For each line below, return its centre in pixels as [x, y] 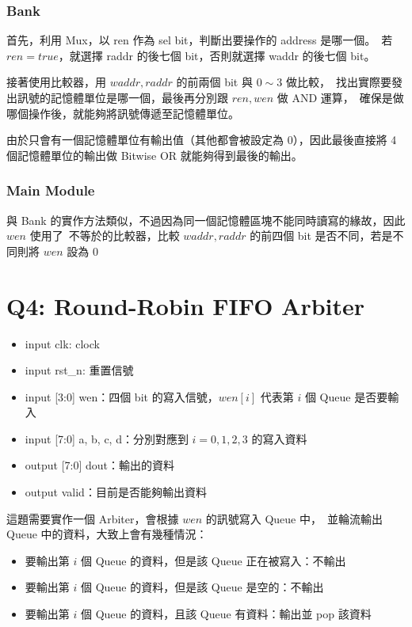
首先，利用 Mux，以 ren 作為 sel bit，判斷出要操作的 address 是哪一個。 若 [200, 40]
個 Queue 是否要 [346, 396]
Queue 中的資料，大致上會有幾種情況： [107, 534]
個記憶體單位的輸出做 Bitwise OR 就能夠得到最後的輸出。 [154, 155]
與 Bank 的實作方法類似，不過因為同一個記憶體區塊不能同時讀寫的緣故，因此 [206, 220]
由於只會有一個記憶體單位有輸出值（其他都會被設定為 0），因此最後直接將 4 [202, 140]
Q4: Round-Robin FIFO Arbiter [186, 305]
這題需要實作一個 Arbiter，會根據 [93, 518]
